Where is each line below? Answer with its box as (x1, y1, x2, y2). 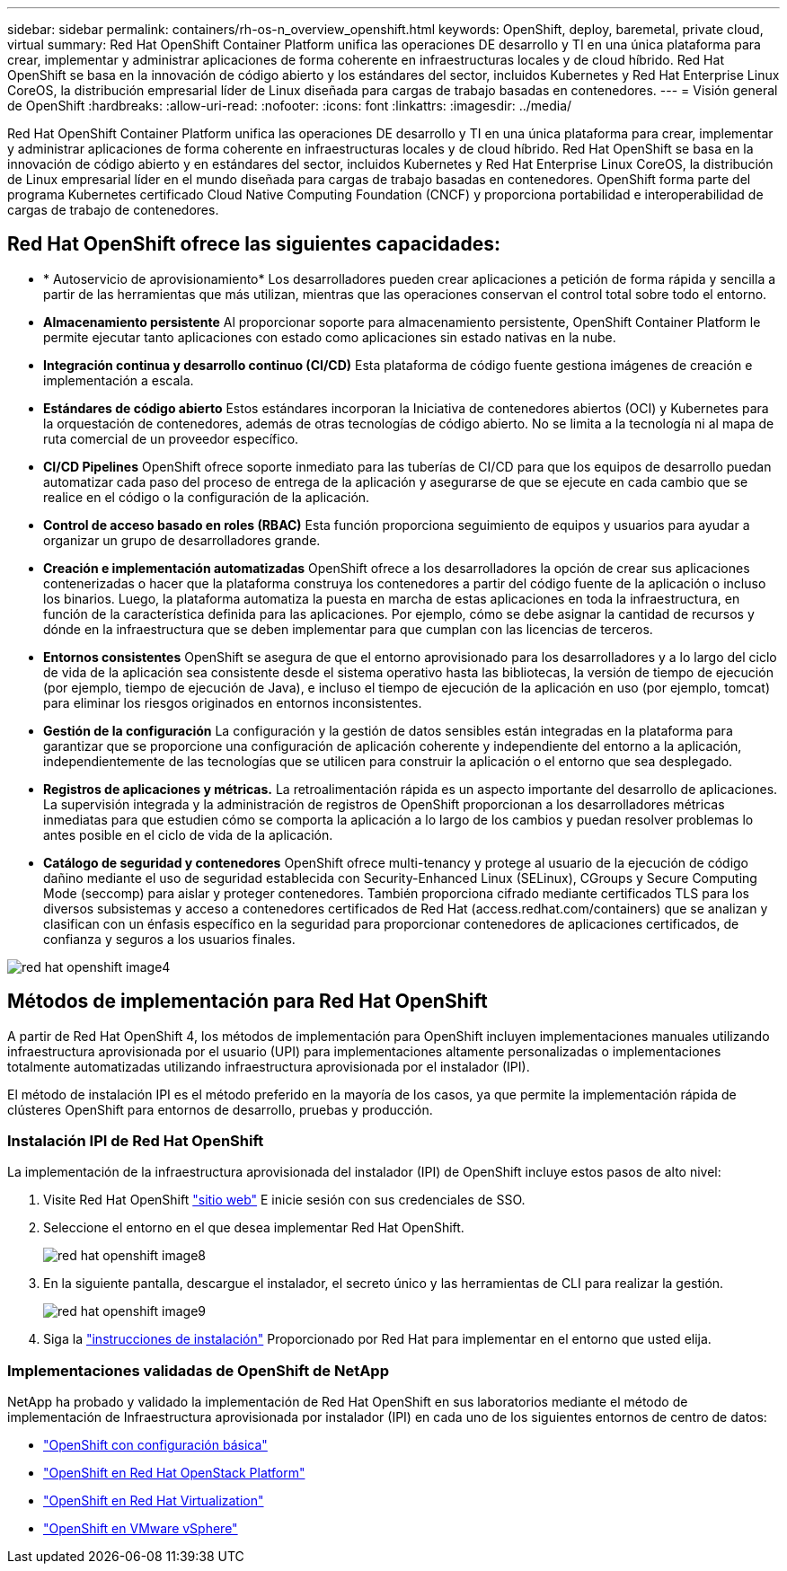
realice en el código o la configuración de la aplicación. (43, 489, 370, 505)
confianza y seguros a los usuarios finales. (43, 931, 296, 947)
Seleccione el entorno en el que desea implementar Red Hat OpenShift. (43, 1220, 464, 1236)
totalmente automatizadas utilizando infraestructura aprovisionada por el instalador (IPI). (7, 1058, 530, 1074)
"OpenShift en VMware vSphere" (43, 1521, 238, 1537)
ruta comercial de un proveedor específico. (43, 430, 299, 446)
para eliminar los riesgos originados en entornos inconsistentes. (43, 694, 422, 710)
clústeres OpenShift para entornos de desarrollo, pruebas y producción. (7, 1101, 433, 1117)
